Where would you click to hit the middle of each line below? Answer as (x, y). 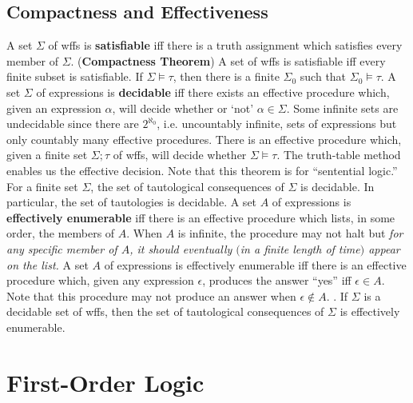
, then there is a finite (226, 76)
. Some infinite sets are (342, 108)
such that (323, 76)
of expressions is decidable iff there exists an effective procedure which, (213, 92)
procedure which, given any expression (100, 280)
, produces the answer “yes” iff (277, 280)
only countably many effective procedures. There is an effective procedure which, (204, 139)
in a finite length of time (300, 248)
